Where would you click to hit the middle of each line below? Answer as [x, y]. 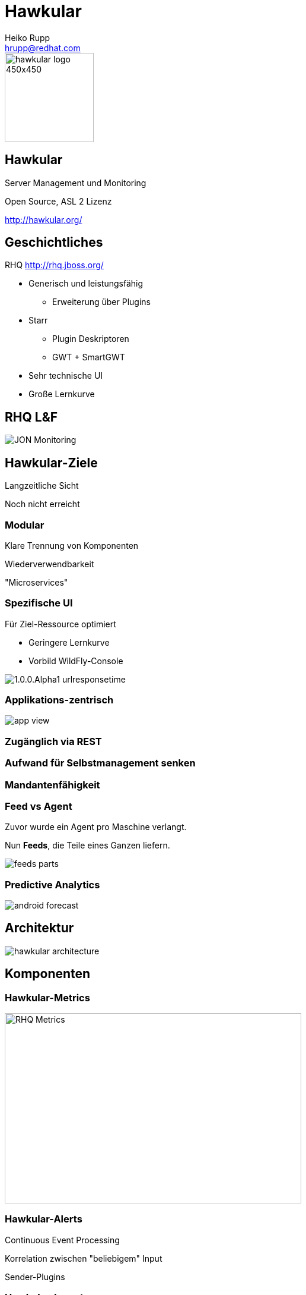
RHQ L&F [31, 417]
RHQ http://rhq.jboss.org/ [54, 265]
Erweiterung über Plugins [101, 302]
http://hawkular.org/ [44, 219]
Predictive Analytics [52, 884]
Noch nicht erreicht [42, 504]
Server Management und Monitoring [76, 183]
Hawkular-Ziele [51, 463]
